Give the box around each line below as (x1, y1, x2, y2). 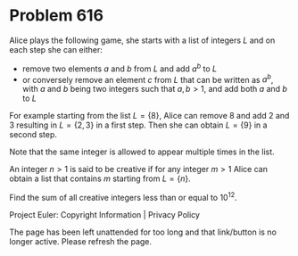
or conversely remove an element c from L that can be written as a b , (21, 72, 274, 85)
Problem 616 (9, 5, 104, 26)
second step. (9, 129, 58, 140)
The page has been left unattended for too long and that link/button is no (9, 227, 277, 237)
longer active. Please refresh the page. (9, 235, 153, 246)
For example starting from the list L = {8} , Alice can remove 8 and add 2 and (9, 111, 290, 121)
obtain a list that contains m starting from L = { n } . (9, 173, 191, 184)
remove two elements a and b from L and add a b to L (21, 62, 217, 74)
